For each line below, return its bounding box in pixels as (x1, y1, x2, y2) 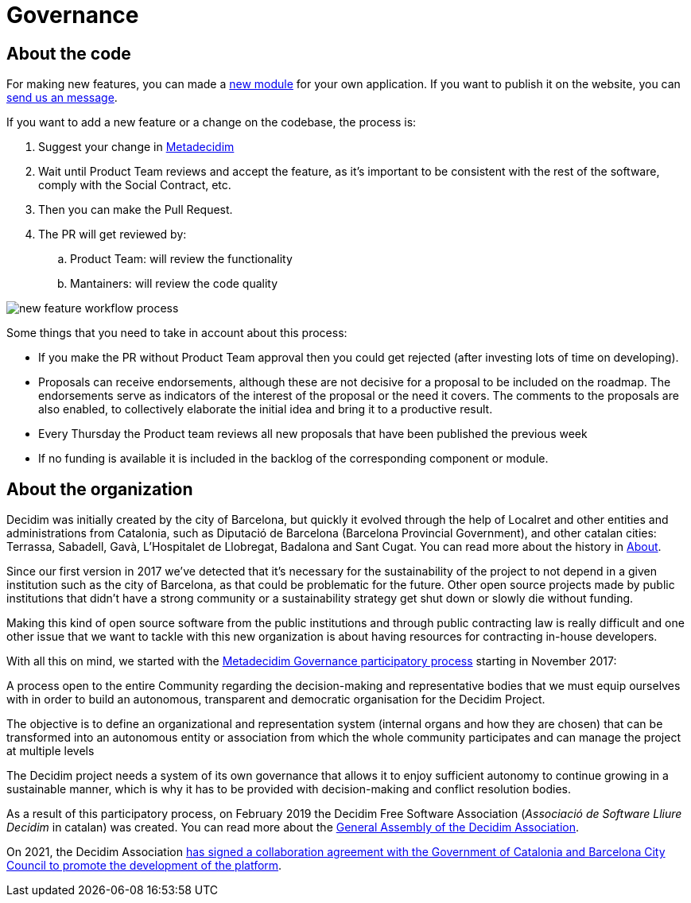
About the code (6, 43, 131, 64)
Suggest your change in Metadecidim (38, 140, 235, 154)
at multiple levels (6, 744, 95, 758)
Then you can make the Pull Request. (38, 203, 233, 217)
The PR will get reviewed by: (38, 227, 187, 242)
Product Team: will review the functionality (70, 252, 293, 266)
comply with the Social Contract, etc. (38, 178, 231, 192)
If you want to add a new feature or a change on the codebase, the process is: (6, 115, 417, 130)
